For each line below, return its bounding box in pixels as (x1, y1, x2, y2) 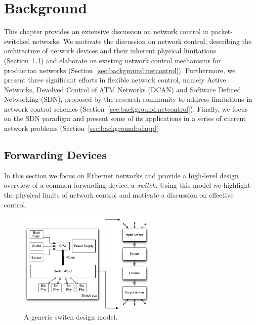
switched (4, 36, 30, 46)
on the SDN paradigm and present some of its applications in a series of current (4, 113, 246, 123)
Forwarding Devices (4, 147, 107, 162)
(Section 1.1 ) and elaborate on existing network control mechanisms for (4, 55, 221, 65)
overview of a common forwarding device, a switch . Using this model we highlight (4, 180, 251, 190)
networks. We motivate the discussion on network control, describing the (32, 36, 252, 46)
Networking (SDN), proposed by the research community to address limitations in (4, 94, 253, 104)
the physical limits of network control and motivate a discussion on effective (4, 190, 234, 200)
